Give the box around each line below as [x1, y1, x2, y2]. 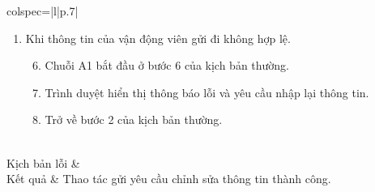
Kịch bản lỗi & [6, 154, 80, 171]
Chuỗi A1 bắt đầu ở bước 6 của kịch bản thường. [45, 57, 290, 74]
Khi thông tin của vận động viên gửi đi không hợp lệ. [25, 29, 291, 46]
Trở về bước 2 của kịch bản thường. [45, 111, 223, 128]
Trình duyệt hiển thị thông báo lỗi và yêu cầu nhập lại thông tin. [45, 83, 369, 100]
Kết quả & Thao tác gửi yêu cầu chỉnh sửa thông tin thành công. [6, 170, 331, 187]
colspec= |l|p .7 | [6, 2, 79, 19]
